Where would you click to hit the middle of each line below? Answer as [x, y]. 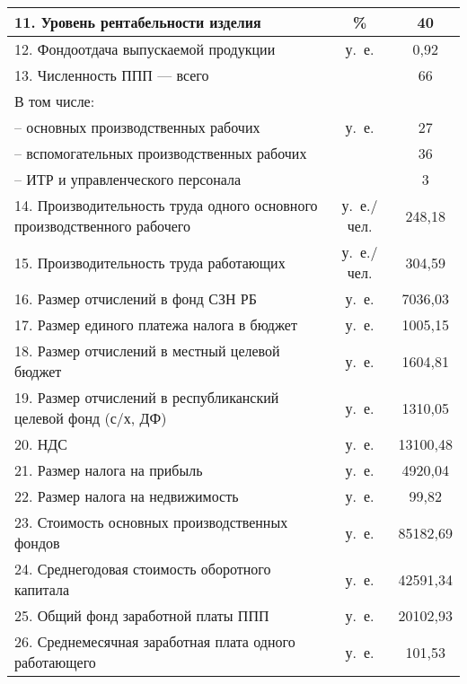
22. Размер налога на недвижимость [127, 496]
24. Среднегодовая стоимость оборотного [143, 569]
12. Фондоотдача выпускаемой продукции [145, 49]
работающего [55, 662]
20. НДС [41, 444]
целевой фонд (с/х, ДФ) [91, 418]
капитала [42, 589]
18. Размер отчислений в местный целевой [147, 351]
